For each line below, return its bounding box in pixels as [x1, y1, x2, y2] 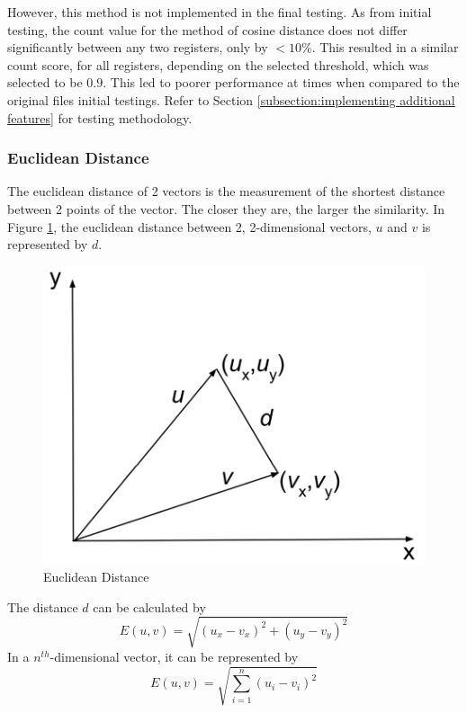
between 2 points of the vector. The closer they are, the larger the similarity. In [7, 199, 445, 218]
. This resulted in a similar [311, 38, 459, 57]
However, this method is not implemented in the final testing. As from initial [7, 3, 432, 21]
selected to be [7, 73, 83, 92]
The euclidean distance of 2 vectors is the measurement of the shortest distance [7, 182, 445, 201]
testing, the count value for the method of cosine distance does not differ [7, 20, 408, 39]
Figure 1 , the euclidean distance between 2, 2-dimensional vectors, [7, 217, 372, 236]
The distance [7, 597, 78, 616]
